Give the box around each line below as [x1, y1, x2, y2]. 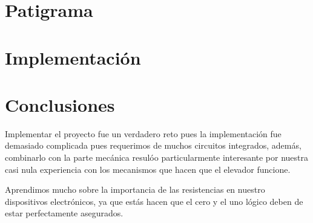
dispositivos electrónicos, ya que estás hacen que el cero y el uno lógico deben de [5, 195, 303, 207]
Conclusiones [5, 92, 115, 117]
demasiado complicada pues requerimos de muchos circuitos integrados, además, [5, 139, 301, 152]
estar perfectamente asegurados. [5, 207, 124, 219]
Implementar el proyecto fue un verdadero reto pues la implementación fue [5, 127, 282, 140]
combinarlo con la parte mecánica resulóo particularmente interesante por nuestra [5, 151, 309, 164]
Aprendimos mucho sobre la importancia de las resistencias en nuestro [5, 183, 265, 196]
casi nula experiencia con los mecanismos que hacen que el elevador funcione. [5, 163, 291, 175]
